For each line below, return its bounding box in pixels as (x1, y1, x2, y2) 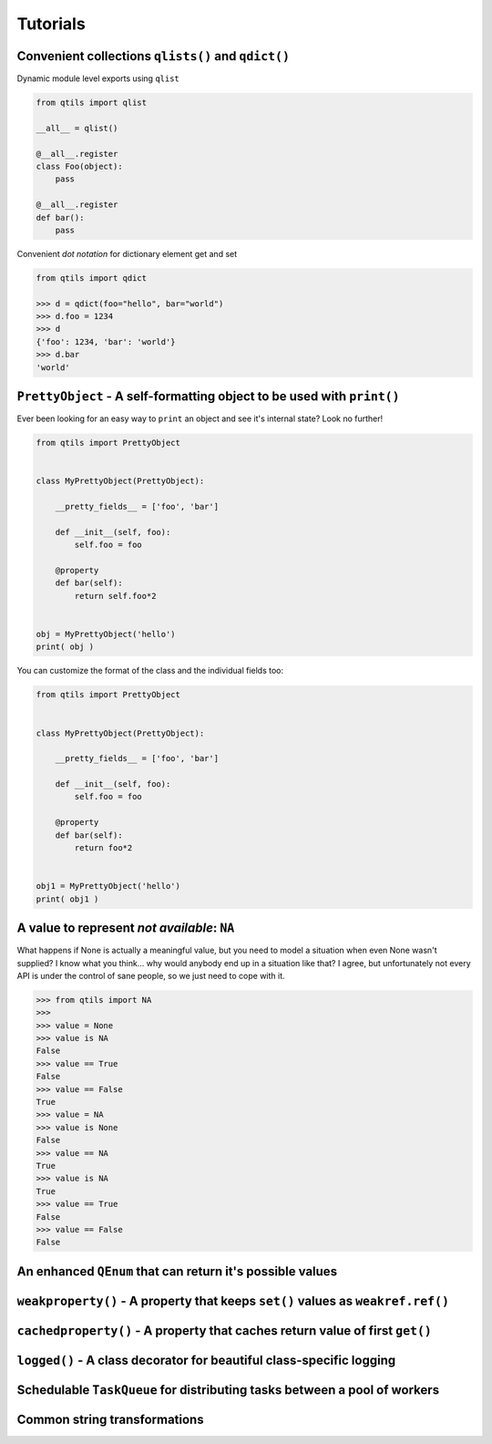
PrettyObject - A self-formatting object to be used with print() (16, 388, 400, 405)
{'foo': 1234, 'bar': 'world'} (36, 336, 177, 346)
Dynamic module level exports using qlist (16, 73, 179, 84)
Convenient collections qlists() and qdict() (16, 48, 291, 64)
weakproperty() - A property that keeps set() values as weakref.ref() (16, 1293, 450, 1308)
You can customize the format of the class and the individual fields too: (16, 665, 284, 676)
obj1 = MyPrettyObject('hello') (36, 881, 181, 892)
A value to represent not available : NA (16, 921, 235, 936)
